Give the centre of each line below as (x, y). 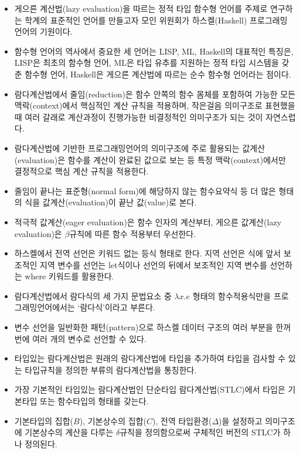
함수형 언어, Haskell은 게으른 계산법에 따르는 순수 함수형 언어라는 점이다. (158, 74)
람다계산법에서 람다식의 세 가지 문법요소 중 (93, 295)
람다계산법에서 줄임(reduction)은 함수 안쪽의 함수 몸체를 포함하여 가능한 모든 (155, 94)
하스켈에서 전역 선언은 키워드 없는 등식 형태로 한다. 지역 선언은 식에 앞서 (148, 253)
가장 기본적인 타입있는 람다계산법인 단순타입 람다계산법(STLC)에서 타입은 (150, 389)
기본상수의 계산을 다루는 (69, 432)
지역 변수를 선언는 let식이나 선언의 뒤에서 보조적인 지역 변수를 (154, 264)
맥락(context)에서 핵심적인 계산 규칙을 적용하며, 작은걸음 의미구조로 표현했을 (155, 105)
